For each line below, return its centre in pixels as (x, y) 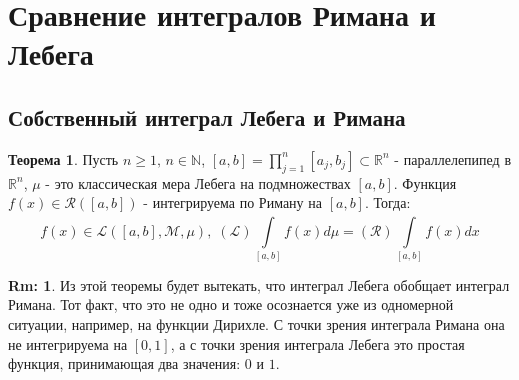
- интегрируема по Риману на (232, 202)
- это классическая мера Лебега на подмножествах (198, 182)
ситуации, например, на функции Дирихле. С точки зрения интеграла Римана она (256, 324)
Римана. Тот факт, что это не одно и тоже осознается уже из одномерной (231, 304)
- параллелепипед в (453, 158)
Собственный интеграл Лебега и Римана (207, 116)
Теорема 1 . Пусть (63, 158)
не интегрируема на (68, 343)
